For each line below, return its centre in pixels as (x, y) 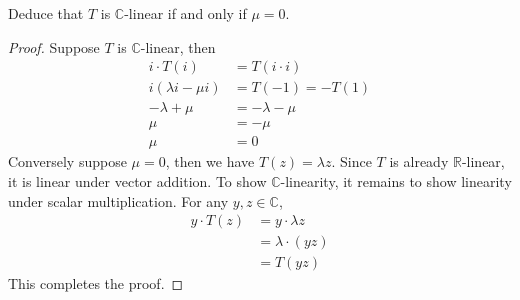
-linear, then (178, 46)
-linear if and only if (185, 13)
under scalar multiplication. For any (118, 200)
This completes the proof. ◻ (96, 283)
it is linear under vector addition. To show (137, 180)
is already (419, 161)
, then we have (210, 161)
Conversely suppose (67, 161)
